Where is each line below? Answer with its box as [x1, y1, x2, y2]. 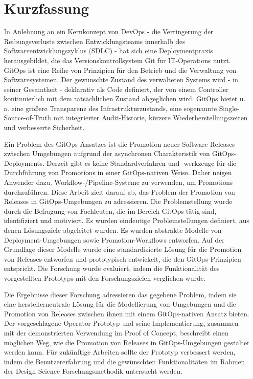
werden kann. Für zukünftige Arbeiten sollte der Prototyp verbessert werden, [4, 347, 236, 357]
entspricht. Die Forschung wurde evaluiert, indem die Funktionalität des [4, 263, 220, 273]
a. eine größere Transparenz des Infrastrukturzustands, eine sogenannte [4, 103, 217, 113]
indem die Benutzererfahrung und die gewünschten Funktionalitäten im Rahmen [4, 356, 245, 366]
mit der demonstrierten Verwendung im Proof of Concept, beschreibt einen [4, 327, 229, 337]
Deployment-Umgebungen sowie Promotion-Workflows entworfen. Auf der [4, 234, 225, 245]
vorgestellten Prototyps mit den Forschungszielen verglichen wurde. [4, 272, 206, 283]
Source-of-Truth [4, 112, 51, 123]
